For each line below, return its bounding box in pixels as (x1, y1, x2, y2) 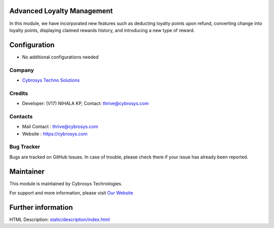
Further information (9, 203, 73, 212)
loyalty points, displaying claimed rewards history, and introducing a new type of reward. (9, 27, 195, 33)
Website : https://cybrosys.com (22, 131, 88, 137)
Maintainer (9, 167, 45, 176)
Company (9, 67, 34, 74)
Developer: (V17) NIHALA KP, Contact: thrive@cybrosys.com (22, 101, 149, 107)
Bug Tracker (9, 143, 41, 150)
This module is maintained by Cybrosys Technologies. (9, 180, 123, 186)
